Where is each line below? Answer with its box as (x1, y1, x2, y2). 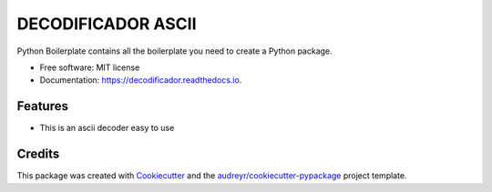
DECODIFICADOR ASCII (16, 14, 197, 34)
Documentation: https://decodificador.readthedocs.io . (39, 75, 242, 86)
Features (16, 98, 68, 114)
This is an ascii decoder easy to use (39, 123, 175, 134)
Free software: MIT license (39, 62, 140, 73)
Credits (16, 147, 60, 162)
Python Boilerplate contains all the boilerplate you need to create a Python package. (16, 45, 333, 56)
